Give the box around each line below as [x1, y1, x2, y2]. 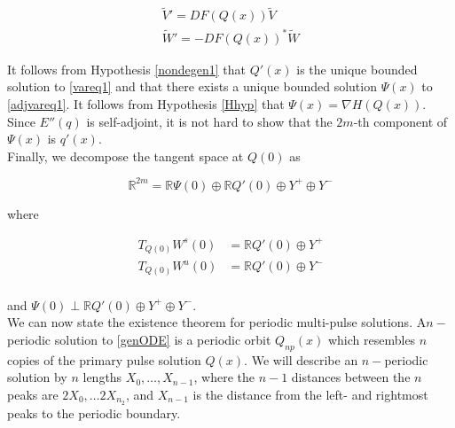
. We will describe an [244, 350, 358, 369]
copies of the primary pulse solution [7, 350, 201, 369]
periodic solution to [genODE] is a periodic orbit [7, 330, 271, 348]
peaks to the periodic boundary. [7, 403, 181, 422]
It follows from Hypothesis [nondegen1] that [7, 59, 247, 78]
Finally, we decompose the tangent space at [7, 146, 244, 165]
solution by [7, 368, 67, 386]
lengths [82, 368, 122, 386]
